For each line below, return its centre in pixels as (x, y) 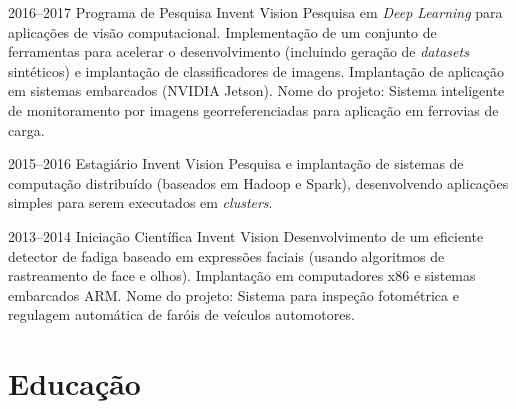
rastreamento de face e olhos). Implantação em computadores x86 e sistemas (242, 275)
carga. (26, 129)
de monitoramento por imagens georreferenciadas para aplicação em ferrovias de (253, 109)
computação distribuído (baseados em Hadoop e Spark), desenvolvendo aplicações (258, 182)
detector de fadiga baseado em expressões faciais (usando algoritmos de (226, 255)
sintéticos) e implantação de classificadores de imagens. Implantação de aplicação (256, 70)
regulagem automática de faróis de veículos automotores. (181, 314)
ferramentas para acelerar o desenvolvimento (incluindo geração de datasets (238, 51)
